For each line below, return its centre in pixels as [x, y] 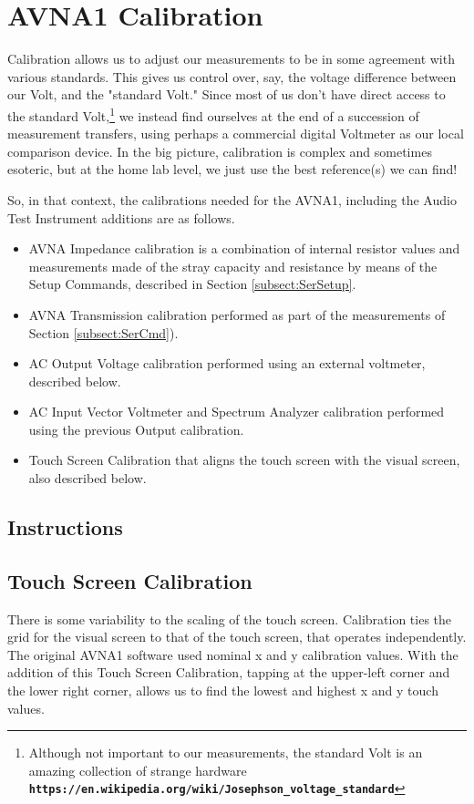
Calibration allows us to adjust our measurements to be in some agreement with [231, 59]
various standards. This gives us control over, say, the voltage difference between [232, 76]
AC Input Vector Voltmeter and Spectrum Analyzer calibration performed [237, 412]
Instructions [65, 527]
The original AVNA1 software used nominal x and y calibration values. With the [233, 654]
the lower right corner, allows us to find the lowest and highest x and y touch [223, 691]
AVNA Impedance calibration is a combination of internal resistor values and [244, 248]
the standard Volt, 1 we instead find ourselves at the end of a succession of [213, 114]
